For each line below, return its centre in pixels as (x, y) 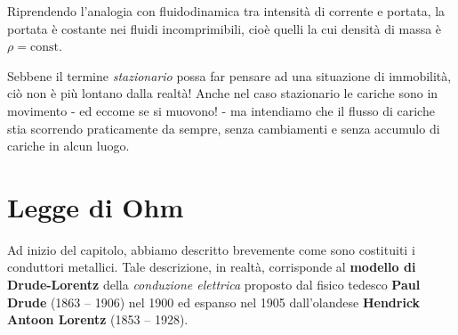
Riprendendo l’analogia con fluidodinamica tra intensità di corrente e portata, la (226, 11)
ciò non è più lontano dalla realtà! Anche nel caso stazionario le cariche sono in (223, 93)
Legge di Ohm (96, 206)
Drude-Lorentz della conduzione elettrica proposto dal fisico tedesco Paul (214, 285)
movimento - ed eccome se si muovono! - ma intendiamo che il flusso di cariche (221, 110)
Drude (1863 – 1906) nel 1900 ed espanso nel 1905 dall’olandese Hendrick (214, 302)
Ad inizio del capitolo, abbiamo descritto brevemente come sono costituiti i (211, 249)
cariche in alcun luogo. (68, 146)
